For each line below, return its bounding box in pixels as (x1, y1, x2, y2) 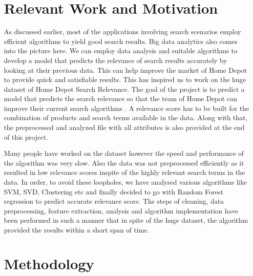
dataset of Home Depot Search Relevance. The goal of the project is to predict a (4, 84, 245, 94)
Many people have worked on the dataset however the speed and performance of (4, 148, 244, 158)
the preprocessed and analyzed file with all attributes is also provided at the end (4, 122, 245, 132)
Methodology (4, 253, 94, 273)
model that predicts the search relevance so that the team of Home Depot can (4, 93, 237, 104)
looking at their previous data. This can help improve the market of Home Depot (4, 64, 247, 75)
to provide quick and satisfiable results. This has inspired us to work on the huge (4, 74, 246, 85)
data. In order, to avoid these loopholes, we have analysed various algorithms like (4, 177, 247, 187)
